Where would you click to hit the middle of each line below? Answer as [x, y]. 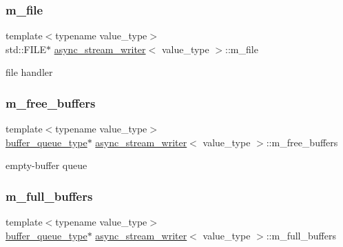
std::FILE [26, 49]
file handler [29, 72]
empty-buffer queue [46, 165]
